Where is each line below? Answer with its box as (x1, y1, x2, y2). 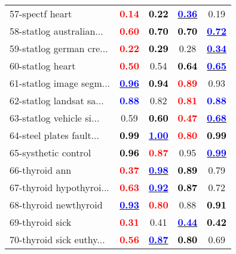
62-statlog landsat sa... (10, 93, 104, 107)
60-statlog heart (10, 59, 76, 72)
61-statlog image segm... (10, 76, 111, 90)
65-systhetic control (10, 146, 91, 159)
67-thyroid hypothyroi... (10, 180, 109, 194)
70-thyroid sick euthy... (10, 232, 105, 246)
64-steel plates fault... (10, 128, 99, 142)
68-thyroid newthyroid (10, 198, 103, 211)
